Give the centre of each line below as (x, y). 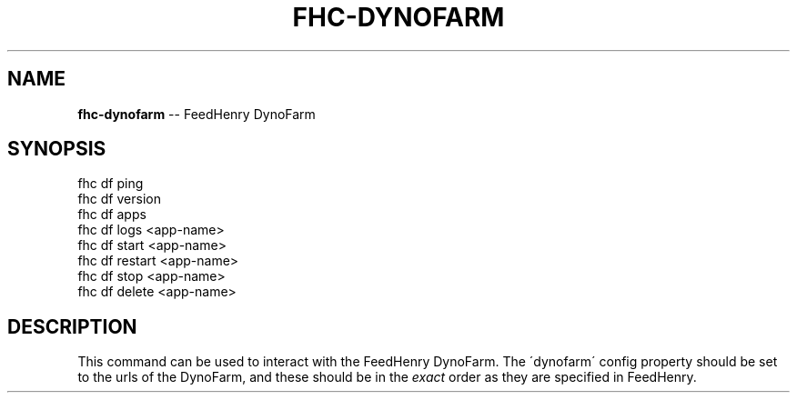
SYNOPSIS (57, 149)
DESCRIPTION (72, 326)
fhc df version (119, 199)
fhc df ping (111, 184)
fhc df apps (112, 215)
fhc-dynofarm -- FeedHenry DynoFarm (197, 114)
